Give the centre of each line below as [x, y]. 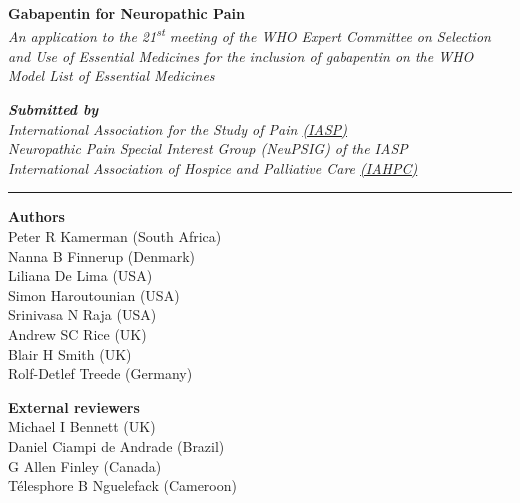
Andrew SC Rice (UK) [77, 333]
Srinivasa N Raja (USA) [82, 314]
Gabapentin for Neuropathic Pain [126, 13]
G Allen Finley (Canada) [85, 465]
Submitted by [53, 109]
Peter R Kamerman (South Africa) [115, 236]
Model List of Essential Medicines [111, 75]
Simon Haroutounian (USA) [94, 294]
